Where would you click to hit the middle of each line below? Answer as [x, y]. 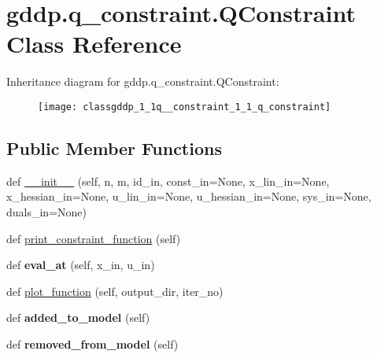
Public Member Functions [114, 148]
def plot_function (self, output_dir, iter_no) [115, 291]
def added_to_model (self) [78, 317]
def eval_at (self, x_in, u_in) [81, 265]
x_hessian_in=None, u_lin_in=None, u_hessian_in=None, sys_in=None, [189, 196]
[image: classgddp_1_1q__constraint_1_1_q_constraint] [185, 107]
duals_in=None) [46, 211]
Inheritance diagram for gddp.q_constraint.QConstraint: [143, 81]
